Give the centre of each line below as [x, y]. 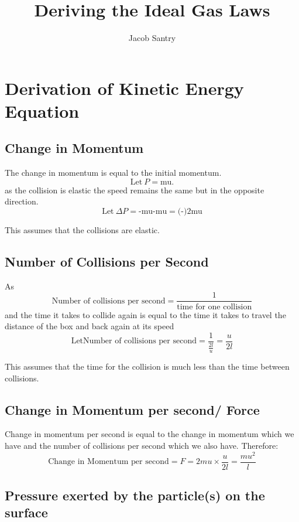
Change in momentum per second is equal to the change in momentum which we [149, 434]
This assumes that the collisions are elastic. [82, 230]
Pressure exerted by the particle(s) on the [135, 495]
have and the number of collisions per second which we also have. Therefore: [142, 445]
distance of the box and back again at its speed [90, 326]
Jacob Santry [152, 38]
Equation [42, 110]
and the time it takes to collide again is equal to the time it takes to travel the [145, 314]
